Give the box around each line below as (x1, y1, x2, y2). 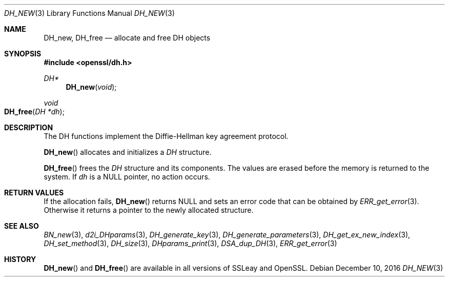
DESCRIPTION (4, 123, 53, 132)
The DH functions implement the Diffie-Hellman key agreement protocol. (44, 132, 289, 140)
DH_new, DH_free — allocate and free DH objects (44, 33, 211, 42)
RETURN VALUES (4, 188, 64, 197)
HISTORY (4, 255, 36, 264)
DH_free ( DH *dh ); (4, 107, 65, 116)
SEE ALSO (4, 222, 39, 230)
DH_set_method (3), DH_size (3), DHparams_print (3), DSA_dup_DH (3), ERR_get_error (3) (44, 239, 337, 248)
